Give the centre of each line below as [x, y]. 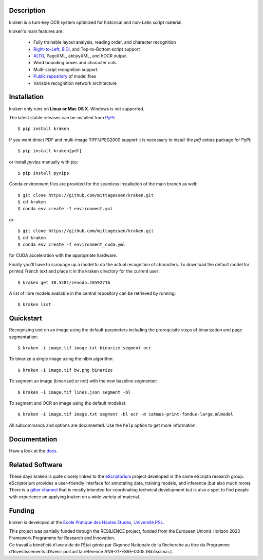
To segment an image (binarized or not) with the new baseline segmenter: [83, 381]
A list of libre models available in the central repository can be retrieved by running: [93, 293]
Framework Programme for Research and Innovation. [62, 538]
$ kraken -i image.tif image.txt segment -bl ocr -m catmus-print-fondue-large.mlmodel [126, 414]
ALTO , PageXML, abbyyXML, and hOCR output [80, 56]
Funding [22, 511]
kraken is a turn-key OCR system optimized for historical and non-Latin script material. [96, 22]
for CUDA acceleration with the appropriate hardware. [63, 255]
